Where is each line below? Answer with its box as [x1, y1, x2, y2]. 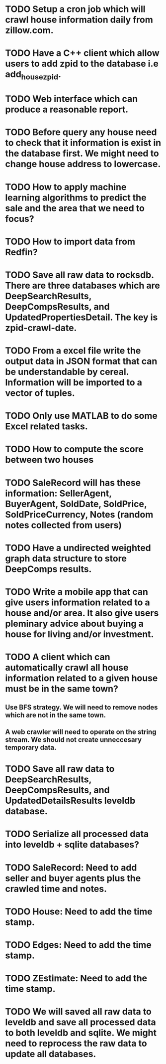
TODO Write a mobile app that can [5, 586, 148, 598]
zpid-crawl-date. [5, 322, 77, 334]
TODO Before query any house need [5, 127, 158, 138]
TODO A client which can [5, 652, 110, 663]
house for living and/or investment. [5, 629, 154, 640]
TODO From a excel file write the [5, 345, 141, 356]
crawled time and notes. [5, 883, 107, 894]
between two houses [5, 454, 94, 466]
